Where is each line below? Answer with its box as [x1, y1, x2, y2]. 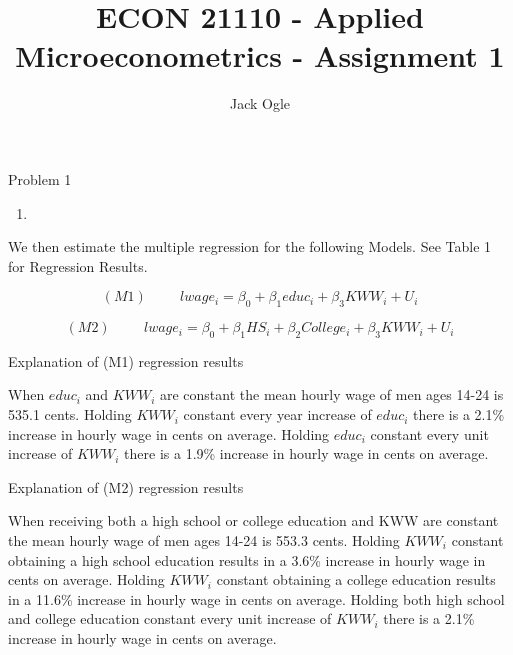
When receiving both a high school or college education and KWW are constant [8, 510, 499, 531]
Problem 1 [8, 168, 72, 189]
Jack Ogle [229, 93, 291, 114]
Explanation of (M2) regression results [8, 476, 244, 497]
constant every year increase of [183, 404, 372, 425]
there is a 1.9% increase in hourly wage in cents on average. [124, 443, 489, 464]
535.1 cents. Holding [8, 404, 132, 425]
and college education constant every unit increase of [8, 608, 332, 629]
